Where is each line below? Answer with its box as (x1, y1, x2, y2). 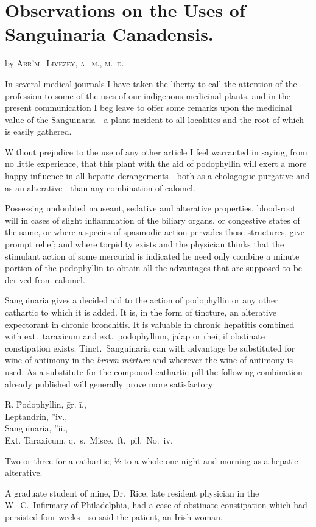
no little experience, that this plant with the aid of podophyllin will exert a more (5, 157, 307, 170)
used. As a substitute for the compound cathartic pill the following (5, 365, 255, 378)
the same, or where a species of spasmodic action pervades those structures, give (5, 225, 304, 238)
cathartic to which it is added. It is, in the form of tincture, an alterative (5, 306, 276, 318)
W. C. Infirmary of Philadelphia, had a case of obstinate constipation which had (5, 498, 307, 511)
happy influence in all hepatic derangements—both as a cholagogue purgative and (5, 169, 310, 182)
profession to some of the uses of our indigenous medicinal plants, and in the (5, 89, 290, 102)
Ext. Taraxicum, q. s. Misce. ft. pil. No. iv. (5, 433, 173, 446)
